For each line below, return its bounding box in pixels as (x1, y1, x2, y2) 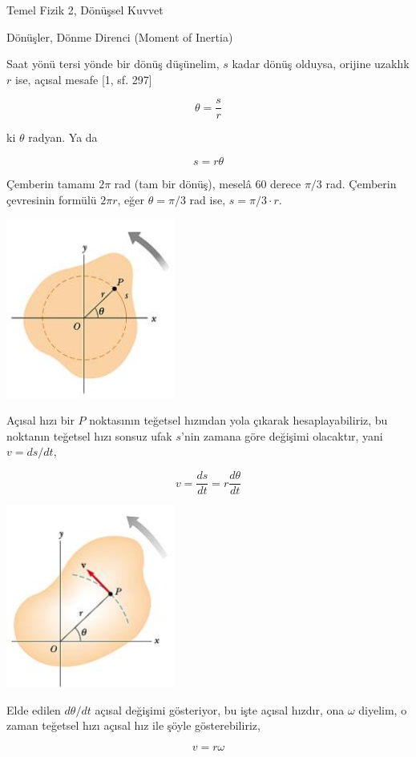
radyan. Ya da (28, 129, 98, 146)
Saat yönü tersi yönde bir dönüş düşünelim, (6, 55, 220, 72)
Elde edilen (6, 701, 61, 718)
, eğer (117, 191, 145, 207)
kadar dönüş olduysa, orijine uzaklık (232, 55, 410, 72)
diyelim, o (358, 701, 407, 718)
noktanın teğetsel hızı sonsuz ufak (6, 427, 172, 444)
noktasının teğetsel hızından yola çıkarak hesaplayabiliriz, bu (89, 412, 388, 429)
